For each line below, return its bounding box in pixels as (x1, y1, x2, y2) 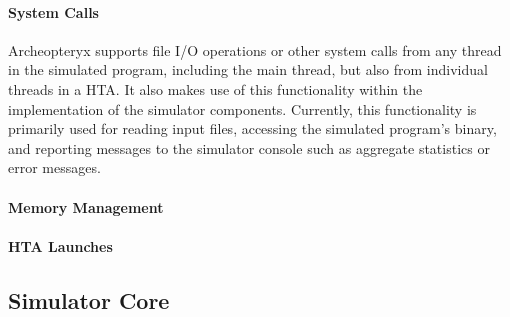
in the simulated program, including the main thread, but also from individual (8, 59, 488, 80)
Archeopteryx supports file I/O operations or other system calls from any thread (8, 39, 502, 60)
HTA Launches (8, 235, 113, 256)
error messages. (8, 157, 101, 178)
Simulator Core (8, 284, 170, 315)
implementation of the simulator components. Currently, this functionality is (8, 98, 477, 119)
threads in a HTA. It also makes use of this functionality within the (8, 78, 423, 99)
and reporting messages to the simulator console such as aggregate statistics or (8, 137, 490, 158)
